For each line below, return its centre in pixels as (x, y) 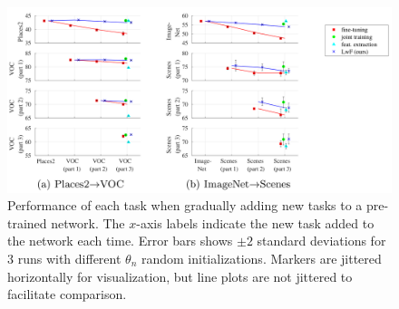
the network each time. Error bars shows (120, 241)
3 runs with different (64, 258)
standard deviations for (321, 241)
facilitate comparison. (67, 294)
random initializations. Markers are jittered (261, 258)
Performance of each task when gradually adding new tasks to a (185, 205)
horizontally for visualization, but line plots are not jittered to (180, 276)
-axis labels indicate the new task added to (255, 222)
